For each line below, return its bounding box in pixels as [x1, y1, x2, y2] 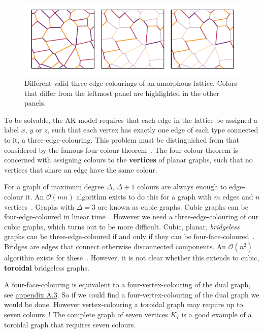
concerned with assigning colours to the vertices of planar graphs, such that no [4, 154, 253, 165]
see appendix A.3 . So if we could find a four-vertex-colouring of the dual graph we [4, 289, 259, 299]
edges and [222, 191, 253, 202]
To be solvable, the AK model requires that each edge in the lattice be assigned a [4, 114, 257, 125]
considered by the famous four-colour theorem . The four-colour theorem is [4, 144, 238, 155]
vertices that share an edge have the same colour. [4, 164, 157, 175]
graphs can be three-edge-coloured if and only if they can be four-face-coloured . [4, 231, 255, 242]
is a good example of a [181, 309, 252, 319]
